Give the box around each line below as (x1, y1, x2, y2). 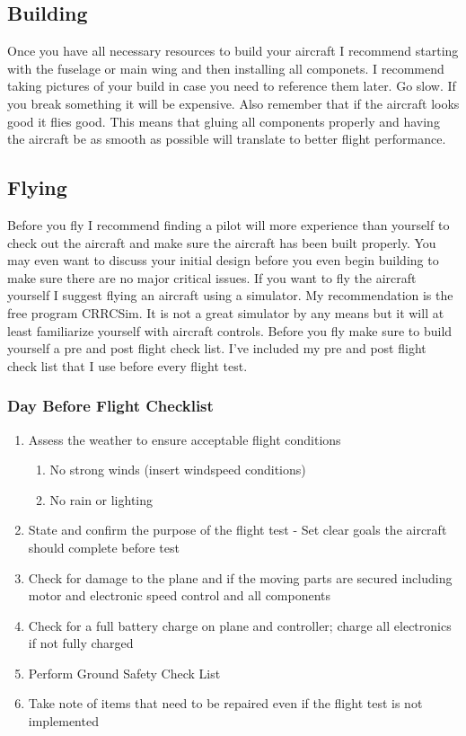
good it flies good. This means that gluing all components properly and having (7, 111, 440, 130)
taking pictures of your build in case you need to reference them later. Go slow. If (7, 76, 456, 95)
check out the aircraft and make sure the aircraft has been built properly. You (7, 233, 436, 252)
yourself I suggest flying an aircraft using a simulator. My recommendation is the (7, 286, 453, 305)
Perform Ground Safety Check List (28, 663, 221, 682)
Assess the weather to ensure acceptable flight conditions (28, 430, 341, 448)
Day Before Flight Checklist (7, 395, 214, 417)
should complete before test (28, 537, 180, 556)
